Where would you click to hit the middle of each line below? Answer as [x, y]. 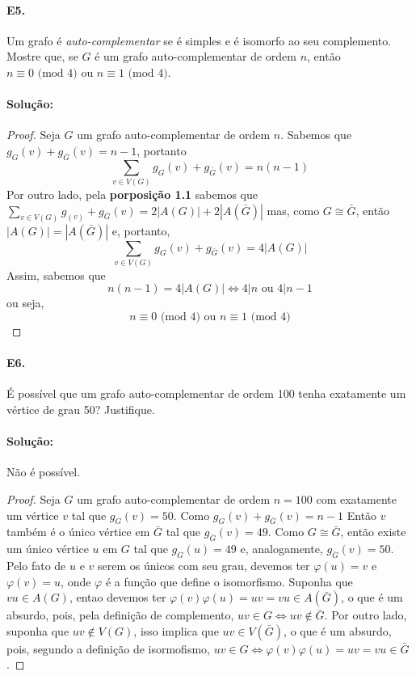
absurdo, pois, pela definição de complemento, [120, 615]
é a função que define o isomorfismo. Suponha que [229, 581]
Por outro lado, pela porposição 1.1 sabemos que [132, 194]
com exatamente [356, 499]
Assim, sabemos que [56, 275]
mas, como [293, 210]
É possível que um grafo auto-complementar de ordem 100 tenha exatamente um [206, 393]
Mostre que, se [42, 56]
